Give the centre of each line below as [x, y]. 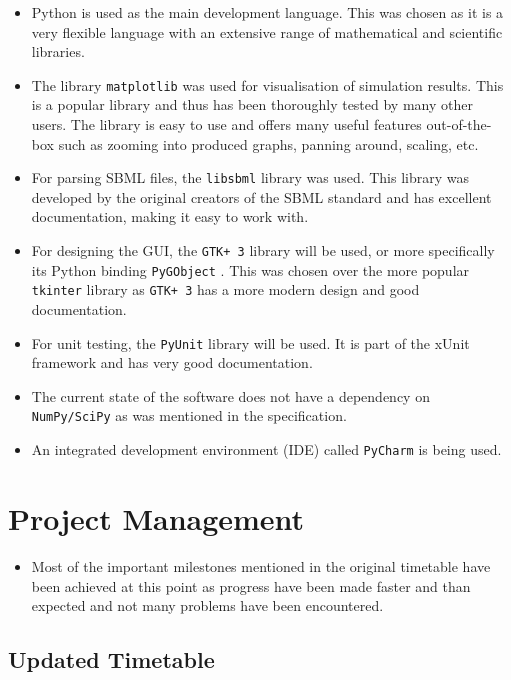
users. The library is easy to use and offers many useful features [226, 124]
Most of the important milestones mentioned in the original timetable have [261, 565]
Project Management [156, 517]
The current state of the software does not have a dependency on [230, 395]
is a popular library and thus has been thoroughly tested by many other [252, 104]
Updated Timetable [111, 659]
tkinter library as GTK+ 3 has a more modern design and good [225, 289]
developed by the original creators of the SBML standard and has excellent [261, 196]
